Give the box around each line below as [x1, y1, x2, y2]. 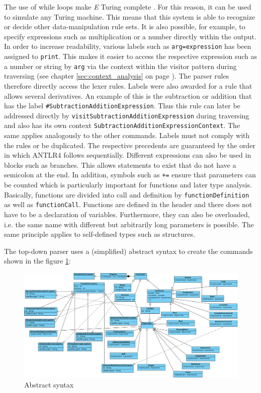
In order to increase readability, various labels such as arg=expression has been [4, 41, 251, 51]
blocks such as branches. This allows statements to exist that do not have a [4, 159, 236, 170]
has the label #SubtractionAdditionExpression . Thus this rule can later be [4, 100, 240, 111]
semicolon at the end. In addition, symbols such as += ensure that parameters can [4, 169, 256, 180]
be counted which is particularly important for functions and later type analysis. [4, 179, 252, 190]
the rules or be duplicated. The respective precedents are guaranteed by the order [4, 140, 255, 150]
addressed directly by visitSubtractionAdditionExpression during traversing [4, 110, 249, 120]
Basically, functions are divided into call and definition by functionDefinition [4, 189, 249, 200]
